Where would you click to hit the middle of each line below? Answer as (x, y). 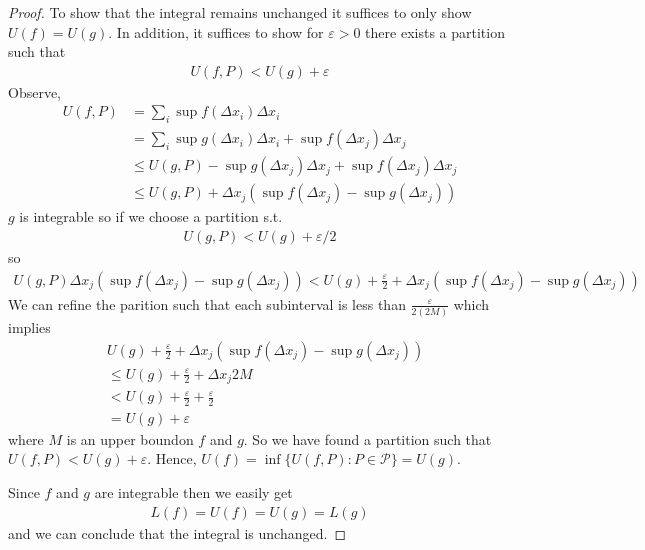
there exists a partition (435, 31)
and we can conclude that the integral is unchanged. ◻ (177, 532)
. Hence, (172, 458)
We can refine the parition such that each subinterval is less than (207, 303)
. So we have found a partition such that (367, 438)
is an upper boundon (130, 438)
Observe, (35, 91)
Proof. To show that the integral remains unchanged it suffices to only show (240, 12)
